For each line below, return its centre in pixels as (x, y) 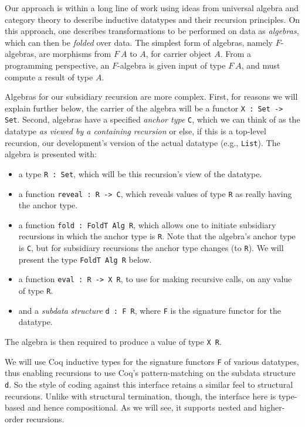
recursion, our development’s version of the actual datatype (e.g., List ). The (143, 142)
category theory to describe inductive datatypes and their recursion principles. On (152, 19)
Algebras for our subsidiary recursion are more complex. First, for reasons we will (151, 96)
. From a (236, 54)
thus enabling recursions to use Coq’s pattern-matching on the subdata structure (150, 373)
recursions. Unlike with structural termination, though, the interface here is (140, 396)
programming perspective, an (57, 65)
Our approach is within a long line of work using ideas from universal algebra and (152, 8)
